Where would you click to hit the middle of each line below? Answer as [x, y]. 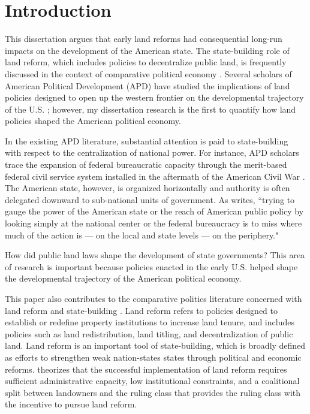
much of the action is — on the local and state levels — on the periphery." [142, 235]
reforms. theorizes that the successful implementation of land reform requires [146, 369]
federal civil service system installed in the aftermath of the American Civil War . [155, 176]
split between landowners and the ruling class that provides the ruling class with [153, 392]
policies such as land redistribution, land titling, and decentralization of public [149, 333]
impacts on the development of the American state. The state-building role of [147, 50]
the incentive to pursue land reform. [71, 404]
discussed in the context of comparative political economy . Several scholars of [148, 73]
